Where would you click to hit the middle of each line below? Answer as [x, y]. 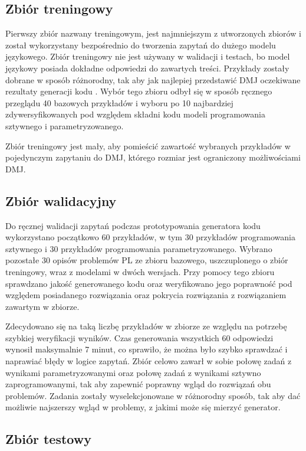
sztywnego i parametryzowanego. [65, 125]
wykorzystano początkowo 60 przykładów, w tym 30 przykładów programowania [150, 237]
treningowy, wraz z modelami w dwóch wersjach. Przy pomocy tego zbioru [140, 271]
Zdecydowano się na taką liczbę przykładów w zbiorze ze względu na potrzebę [146, 326]
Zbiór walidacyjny [61, 200]
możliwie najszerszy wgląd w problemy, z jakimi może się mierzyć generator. [143, 407]
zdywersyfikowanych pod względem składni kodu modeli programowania [135, 114]
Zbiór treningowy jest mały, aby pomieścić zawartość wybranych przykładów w [148, 146]
